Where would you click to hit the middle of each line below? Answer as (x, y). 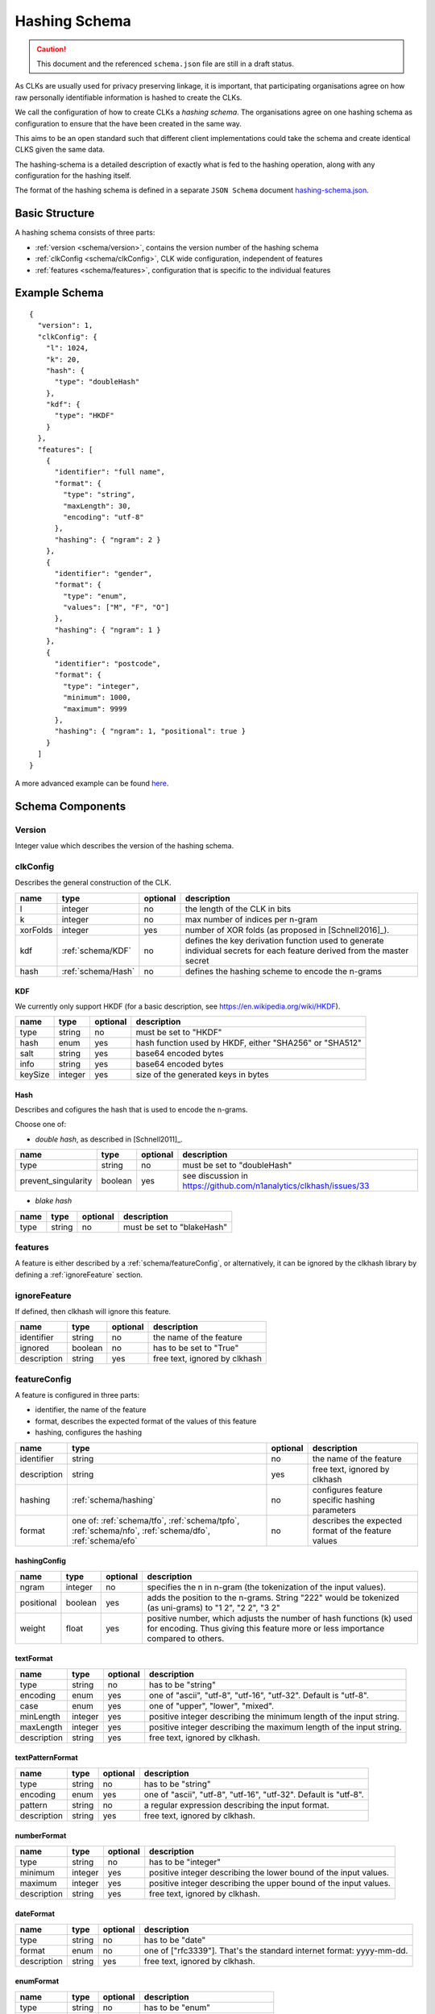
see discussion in (215, 1176)
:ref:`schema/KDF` (97, 951)
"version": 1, (65, 325)
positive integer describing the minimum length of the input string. (275, 1716)
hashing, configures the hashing (89, 1432)
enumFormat (37, 1981)
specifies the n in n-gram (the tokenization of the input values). (267, 1587)
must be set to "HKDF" (179, 1033)
